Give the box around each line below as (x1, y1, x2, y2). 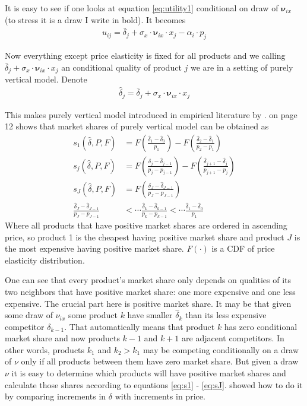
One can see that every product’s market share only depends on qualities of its (5, 274, 292, 286)
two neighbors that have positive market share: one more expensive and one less (5, 285, 296, 297)
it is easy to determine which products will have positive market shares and (11, 367, 286, 379)
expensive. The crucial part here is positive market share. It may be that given (5, 297, 292, 309)
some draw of (5, 309, 53, 321)
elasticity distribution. (5, 253, 85, 266)
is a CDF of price (211, 242, 275, 255)
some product (68, 309, 118, 321)
